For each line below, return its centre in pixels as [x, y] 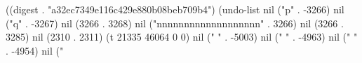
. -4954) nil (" [35, 50]
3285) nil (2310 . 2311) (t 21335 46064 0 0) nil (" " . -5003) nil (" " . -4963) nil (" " [182, 37]
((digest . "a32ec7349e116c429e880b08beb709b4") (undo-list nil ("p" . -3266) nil [175, 9]
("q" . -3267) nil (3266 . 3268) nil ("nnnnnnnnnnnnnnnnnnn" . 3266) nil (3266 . [175, 23]
